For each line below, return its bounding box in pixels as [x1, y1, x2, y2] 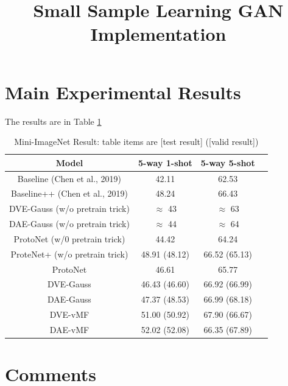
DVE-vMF [49, 308, 90, 321]
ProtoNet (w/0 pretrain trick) [13, 232, 125, 245]
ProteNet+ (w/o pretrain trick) [10, 247, 128, 260]
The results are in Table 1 [5, 114, 102, 127]
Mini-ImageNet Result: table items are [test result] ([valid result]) [14, 135, 259, 148]
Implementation [90, 21, 227, 46]
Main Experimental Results [5, 79, 241, 104]
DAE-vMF [49, 323, 90, 335]
